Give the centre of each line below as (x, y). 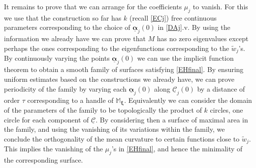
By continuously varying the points (57, 58)
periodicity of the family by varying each (65, 88)
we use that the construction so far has (63, 17)
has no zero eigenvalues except (203, 38)
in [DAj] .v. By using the (194, 27)
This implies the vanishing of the (53, 149)
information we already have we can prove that (75, 38)
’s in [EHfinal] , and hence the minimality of (177, 149)
